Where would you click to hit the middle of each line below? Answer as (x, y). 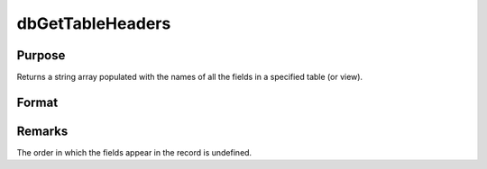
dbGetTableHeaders (94, 23)
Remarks (42, 131)
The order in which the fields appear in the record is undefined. (134, 152)
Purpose (41, 55)
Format (37, 102)
